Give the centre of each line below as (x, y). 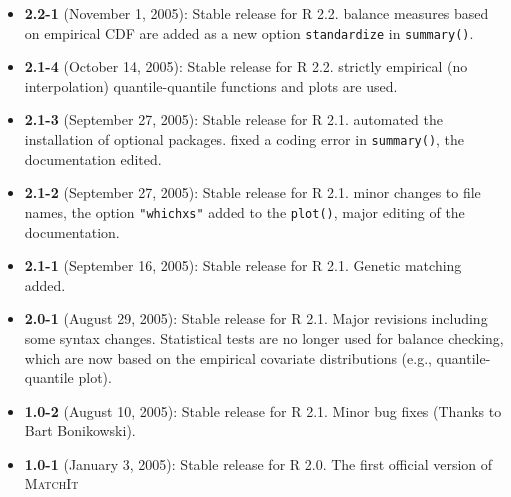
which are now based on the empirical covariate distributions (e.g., (228, 357)
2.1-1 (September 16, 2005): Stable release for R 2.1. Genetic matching (243, 265)
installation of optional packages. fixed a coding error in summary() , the (244, 139)
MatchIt (51, 483)
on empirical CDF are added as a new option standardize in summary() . (249, 32)
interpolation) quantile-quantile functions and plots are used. (211, 85)
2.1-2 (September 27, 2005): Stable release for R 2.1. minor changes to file (252, 192)
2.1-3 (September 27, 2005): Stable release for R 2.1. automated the (233, 119)
